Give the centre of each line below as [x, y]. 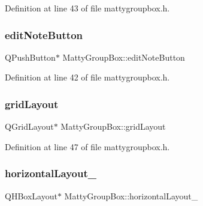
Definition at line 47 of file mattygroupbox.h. [87, 146]
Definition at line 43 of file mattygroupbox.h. [87, 8]
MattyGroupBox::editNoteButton [124, 57]
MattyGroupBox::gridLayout [113, 126]
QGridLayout [29, 126]
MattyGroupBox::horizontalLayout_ [131, 195]
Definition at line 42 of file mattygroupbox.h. [87, 77]
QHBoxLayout [31, 195]
